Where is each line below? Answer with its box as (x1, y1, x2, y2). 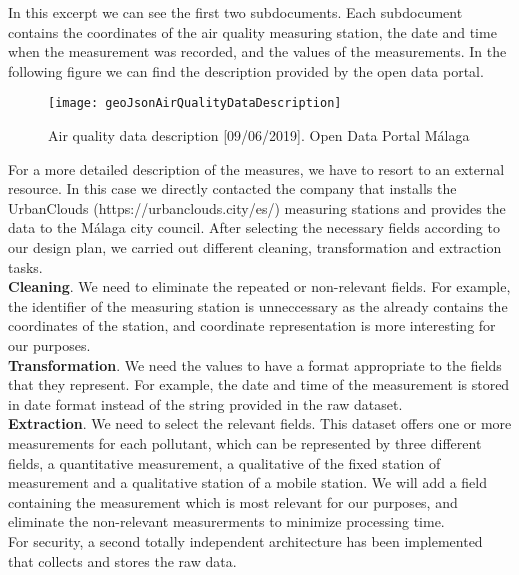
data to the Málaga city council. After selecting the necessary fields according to (8, 217, 500, 238)
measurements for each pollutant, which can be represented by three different (8, 432, 482, 453)
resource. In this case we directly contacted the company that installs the (8, 178, 457, 199)
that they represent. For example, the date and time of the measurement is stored (8, 374, 510, 395)
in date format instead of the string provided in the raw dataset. (8, 393, 403, 414)
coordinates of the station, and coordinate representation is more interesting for (8, 315, 496, 336)
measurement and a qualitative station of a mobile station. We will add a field (8, 472, 487, 493)
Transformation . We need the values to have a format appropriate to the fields (8, 354, 502, 375)
